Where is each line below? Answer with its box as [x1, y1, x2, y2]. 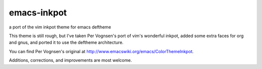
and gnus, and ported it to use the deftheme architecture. [9, 40, 124, 45]
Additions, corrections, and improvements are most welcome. [9, 57, 132, 63]
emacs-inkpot [9, 7, 67, 18]
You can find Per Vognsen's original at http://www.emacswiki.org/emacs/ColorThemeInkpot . [9, 48, 194, 54]
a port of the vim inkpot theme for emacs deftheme [9, 24, 111, 30]
